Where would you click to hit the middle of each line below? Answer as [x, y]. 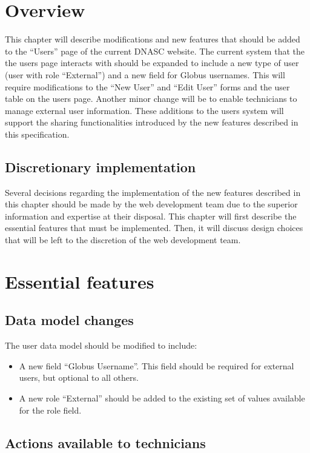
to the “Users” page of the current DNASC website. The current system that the [155, 51]
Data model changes [69, 320]
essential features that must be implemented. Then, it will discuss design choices [154, 228]
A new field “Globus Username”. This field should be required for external [157, 365]
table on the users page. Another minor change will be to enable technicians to [151, 99]
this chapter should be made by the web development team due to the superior [151, 204]
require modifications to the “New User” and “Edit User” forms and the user [147, 86]
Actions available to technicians [105, 442]
